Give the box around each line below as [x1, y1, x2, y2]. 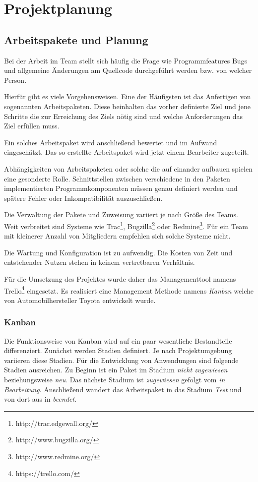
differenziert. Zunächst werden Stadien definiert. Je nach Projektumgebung [4, 345, 232, 356]
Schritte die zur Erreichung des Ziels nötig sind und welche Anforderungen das [4, 111, 243, 121]
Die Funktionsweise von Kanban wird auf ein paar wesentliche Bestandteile [4, 335, 232, 346]
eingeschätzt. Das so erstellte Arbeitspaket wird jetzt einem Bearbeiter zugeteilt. [4, 147, 249, 157]
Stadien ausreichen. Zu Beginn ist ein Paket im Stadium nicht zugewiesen [4, 364, 228, 375]
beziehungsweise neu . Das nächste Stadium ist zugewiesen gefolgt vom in [4, 374, 225, 384]
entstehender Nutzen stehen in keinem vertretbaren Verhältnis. [4, 257, 195, 267]
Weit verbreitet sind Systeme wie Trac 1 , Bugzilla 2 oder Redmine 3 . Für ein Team [4, 219, 248, 231]
